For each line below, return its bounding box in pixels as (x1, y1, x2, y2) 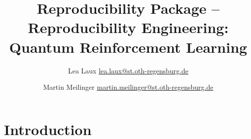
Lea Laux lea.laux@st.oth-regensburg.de (68, 65, 189, 75)
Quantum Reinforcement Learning (9, 36, 248, 57)
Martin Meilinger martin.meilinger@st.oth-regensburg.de (43, 82, 214, 92)
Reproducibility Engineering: (28, 17, 229, 37)
